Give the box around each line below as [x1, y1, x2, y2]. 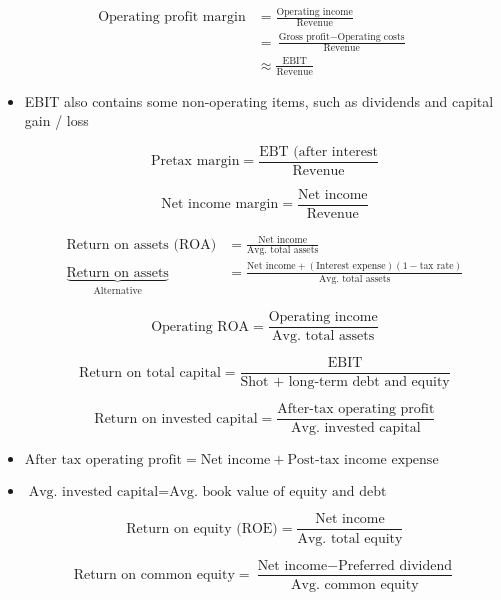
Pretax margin [150, 154, 240, 169]
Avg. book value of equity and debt [169, 485, 387, 500]
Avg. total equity [297, 531, 403, 546]
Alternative [93, 285, 142, 296]
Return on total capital [79, 365, 221, 380]
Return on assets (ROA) [66, 237, 217, 252]
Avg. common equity [291, 577, 419, 592]
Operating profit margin [98, 10, 246, 25]
